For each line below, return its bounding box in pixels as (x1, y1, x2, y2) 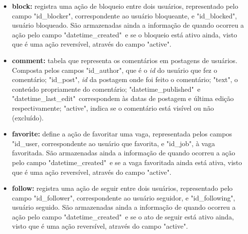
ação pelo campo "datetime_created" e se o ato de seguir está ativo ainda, (12, 211, 234, 221)
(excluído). (12, 112, 44, 122)
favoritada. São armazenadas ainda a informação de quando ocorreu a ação (12, 148, 235, 158)
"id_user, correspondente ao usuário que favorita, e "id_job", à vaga (12, 138, 215, 148)
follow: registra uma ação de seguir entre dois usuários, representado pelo (12, 183, 233, 193)
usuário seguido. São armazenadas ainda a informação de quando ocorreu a (12, 202, 236, 212)
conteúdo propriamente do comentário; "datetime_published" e (12, 84, 200, 94)
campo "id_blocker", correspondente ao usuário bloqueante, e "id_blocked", (12, 10, 237, 20)
